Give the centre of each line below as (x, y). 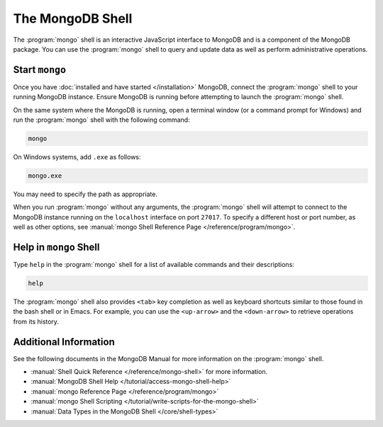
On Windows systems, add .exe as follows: (77, 156)
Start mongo (40, 70)
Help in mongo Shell (56, 247)
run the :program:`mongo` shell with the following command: (102, 120)
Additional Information (64, 342)
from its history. (36, 321)
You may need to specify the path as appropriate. (85, 194)
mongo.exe (45, 176)
